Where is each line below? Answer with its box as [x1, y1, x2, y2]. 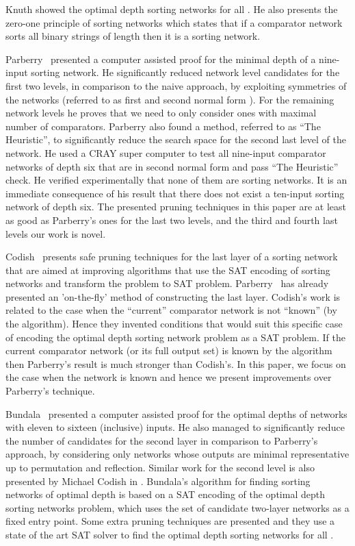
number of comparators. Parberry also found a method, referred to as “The [5, 119, 321, 133]
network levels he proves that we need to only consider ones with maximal [5, 106, 317, 120]
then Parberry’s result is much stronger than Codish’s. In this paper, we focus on [5, 356, 346, 371]
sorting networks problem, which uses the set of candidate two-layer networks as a [5, 500, 350, 514]
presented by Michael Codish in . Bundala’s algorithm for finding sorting [5, 473, 311, 488]
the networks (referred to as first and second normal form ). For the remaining [5, 92, 334, 106]
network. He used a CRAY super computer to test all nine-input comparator [5, 145, 326, 160]
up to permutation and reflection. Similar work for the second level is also [5, 460, 315, 474]
